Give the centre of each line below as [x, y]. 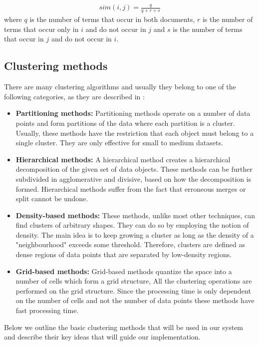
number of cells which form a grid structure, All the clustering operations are [134, 281]
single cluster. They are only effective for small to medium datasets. [119, 143]
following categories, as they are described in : [74, 96]
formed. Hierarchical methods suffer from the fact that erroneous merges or [131, 188]
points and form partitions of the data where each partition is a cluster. [125, 123]
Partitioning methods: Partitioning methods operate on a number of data [133, 113]
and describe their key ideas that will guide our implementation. [102, 337]
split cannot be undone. [52, 198]
